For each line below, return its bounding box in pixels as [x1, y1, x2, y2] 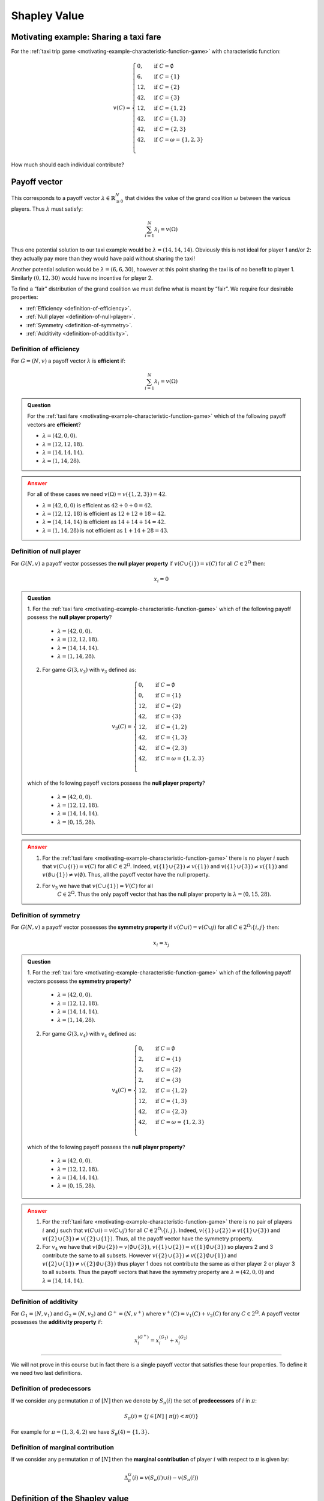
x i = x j [153, 940, 170, 948]
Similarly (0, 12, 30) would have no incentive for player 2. [11, 274, 153, 282]
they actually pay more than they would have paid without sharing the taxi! [11, 255, 195, 262]
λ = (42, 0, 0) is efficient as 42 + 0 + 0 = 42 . [42, 501, 153, 509]
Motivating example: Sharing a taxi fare [11, 32, 161, 42]
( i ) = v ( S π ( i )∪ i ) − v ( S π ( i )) [132, 1474, 199, 1482]
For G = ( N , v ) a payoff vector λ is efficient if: [11, 357, 126, 364]
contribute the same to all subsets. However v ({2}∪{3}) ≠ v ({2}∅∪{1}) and [42, 1252, 237, 1259]
